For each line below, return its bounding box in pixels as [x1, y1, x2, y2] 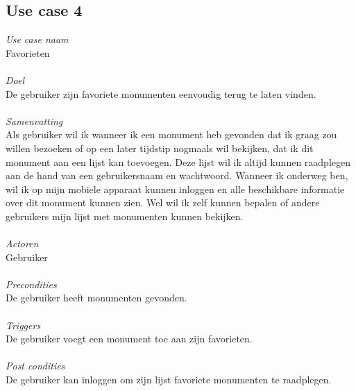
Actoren [6, 236, 39, 251]
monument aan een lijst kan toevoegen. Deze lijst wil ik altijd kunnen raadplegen [6, 154, 351, 169]
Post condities [6, 358, 65, 373]
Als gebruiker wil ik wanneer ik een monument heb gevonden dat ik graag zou [6, 127, 337, 142]
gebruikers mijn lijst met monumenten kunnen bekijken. [6, 208, 244, 223]
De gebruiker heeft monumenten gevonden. [6, 290, 187, 305]
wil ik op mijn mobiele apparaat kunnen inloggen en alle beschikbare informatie [6, 181, 345, 196]
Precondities [6, 276, 57, 291]
